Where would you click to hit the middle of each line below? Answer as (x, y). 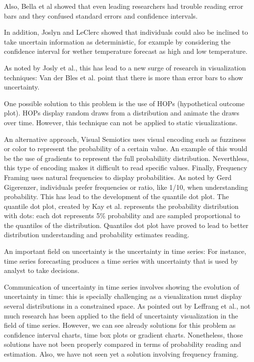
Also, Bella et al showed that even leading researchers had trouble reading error (124, 6)
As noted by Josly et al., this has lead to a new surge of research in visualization (125, 67)
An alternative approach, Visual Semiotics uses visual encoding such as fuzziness (125, 139)
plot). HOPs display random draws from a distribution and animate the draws (122, 113)
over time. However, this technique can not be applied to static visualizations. (121, 122)
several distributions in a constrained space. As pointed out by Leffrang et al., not (127, 306)
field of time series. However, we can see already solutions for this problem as (120, 325)
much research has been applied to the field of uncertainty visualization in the (121, 315)
